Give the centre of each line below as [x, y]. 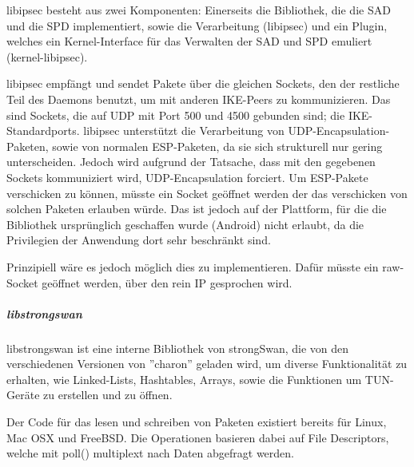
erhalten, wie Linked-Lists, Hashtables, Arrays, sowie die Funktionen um [184, 379]
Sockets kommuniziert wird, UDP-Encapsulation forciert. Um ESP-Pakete [187, 177]
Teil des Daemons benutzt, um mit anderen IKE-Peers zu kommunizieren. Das [199, 99]
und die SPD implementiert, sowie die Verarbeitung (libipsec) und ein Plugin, [197, 25]
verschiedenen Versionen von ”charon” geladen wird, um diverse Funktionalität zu [207, 364]
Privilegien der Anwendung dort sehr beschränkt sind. [139, 240]
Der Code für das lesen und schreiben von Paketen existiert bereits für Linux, [197, 422]
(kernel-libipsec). [47, 56]
